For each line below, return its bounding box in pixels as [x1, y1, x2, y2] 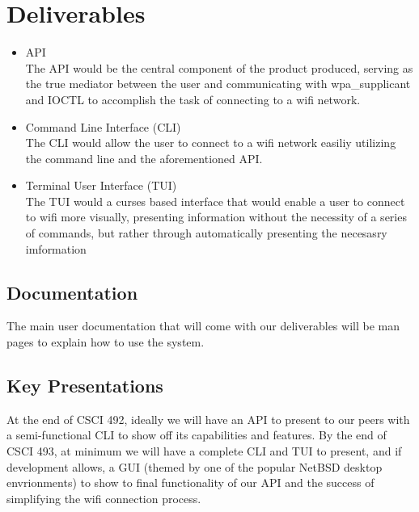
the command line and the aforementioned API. [25, 149, 263, 166]
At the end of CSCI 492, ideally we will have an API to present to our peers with [6, 410, 410, 427]
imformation [25, 240, 87, 257]
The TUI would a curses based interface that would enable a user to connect [25, 192, 405, 209]
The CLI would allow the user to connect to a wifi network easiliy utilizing [25, 134, 396, 151]
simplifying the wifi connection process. [6, 489, 201, 506]
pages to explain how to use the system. [6, 334, 205, 350]
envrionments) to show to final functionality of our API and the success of [6, 474, 375, 491]
